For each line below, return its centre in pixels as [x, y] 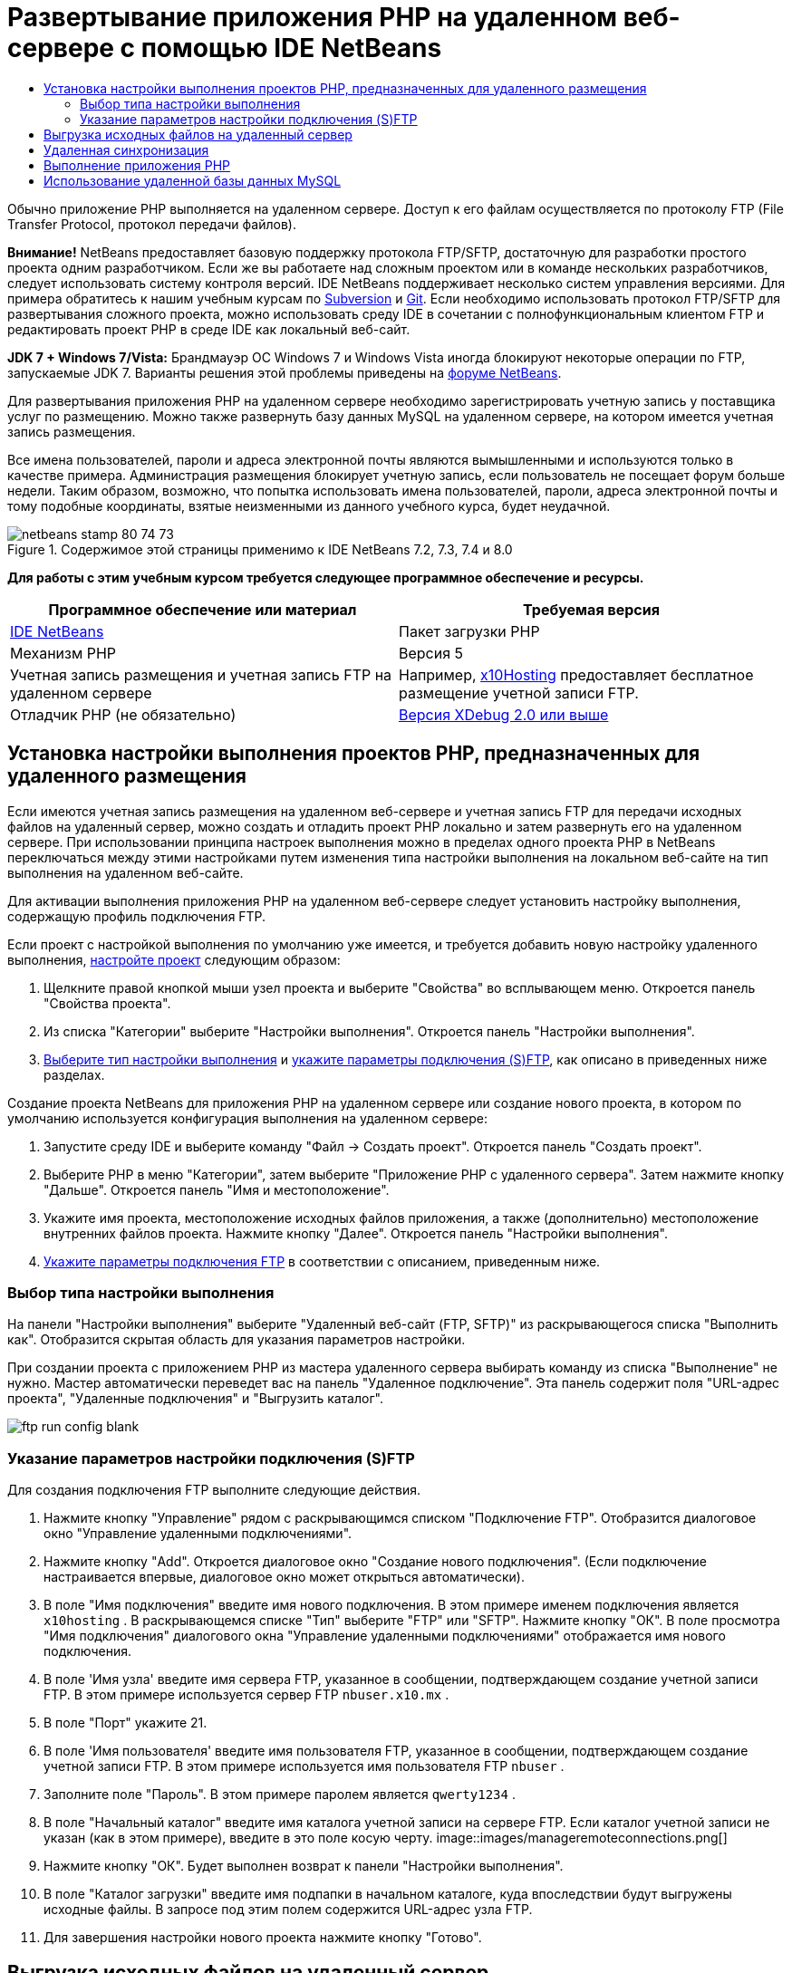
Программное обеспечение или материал [203, 609]
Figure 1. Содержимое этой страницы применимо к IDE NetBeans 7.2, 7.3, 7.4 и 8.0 [260, 549]
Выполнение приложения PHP [137, 165]
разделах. [74, 1074]
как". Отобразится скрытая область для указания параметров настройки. [237, 1340]
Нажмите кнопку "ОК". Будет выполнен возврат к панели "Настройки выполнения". [304, 1866]
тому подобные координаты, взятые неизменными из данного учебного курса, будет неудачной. [309, 505]
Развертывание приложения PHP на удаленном [313, 17]
